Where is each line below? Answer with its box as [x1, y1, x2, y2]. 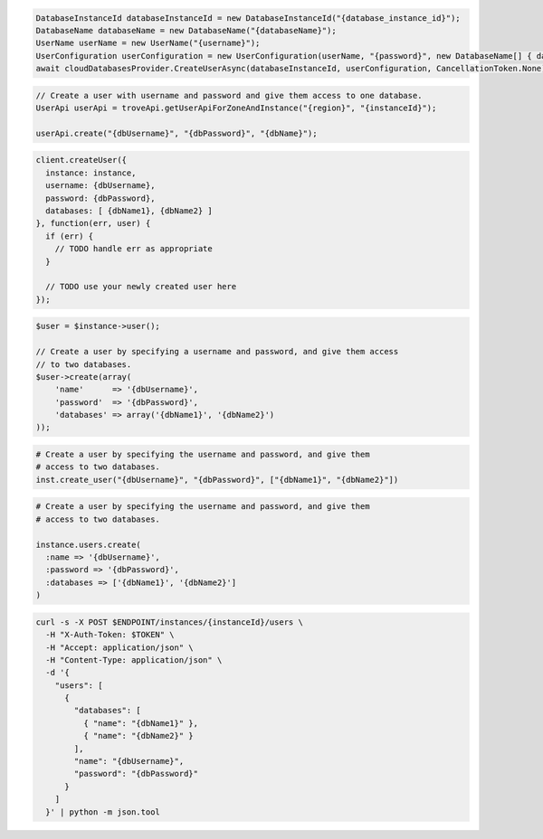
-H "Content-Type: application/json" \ [45, 655, 223, 665]
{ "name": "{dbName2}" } [82, 731, 194, 741]
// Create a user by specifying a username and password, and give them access [35, 346, 399, 357]
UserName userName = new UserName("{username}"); [35, 38, 261, 49]
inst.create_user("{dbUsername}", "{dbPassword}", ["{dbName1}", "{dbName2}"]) [35, 475, 399, 485]
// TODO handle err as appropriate [54, 244, 213, 254]
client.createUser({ [35, 155, 127, 165]
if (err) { [45, 231, 94, 241]
